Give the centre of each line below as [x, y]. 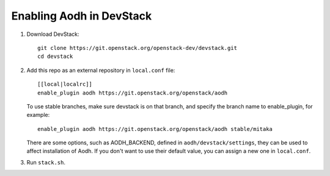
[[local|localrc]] [65, 84]
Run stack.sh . [46, 162]
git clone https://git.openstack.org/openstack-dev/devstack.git [137, 48]
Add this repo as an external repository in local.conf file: [101, 70]
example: [38, 115]
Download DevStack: [53, 34]
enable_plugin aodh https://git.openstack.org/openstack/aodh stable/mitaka [155, 129]
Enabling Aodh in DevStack [82, 16]
